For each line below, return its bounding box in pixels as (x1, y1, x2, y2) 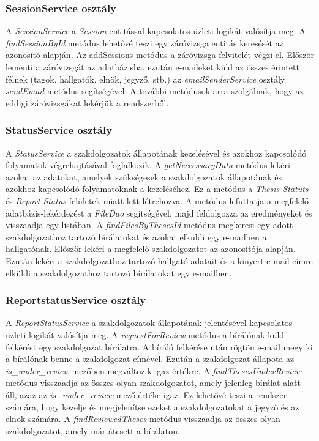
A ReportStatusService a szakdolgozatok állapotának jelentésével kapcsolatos (6, 316, 293, 329)
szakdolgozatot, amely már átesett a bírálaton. (6, 424, 180, 437)
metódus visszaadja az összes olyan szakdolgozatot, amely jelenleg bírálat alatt (6, 376, 301, 389)
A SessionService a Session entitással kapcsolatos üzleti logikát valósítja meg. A (6, 24, 306, 37)
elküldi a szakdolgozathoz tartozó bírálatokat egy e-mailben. (6, 266, 232, 279)
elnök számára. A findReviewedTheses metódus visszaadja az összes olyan (6, 412, 280, 425)
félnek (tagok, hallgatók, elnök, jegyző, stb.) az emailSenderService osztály (6, 72, 285, 85)
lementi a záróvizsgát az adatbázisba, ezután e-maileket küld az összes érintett (6, 61, 299, 73)
